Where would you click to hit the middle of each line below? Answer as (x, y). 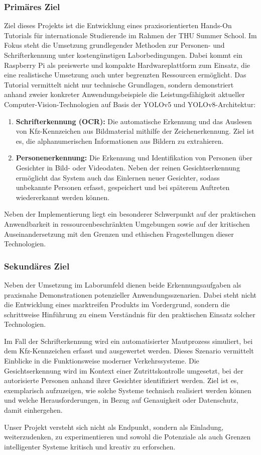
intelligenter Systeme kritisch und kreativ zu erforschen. (90, 446)
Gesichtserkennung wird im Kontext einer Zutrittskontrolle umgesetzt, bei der (124, 370)
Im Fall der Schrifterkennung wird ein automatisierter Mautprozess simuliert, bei (128, 341)
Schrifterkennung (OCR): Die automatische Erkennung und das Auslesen (134, 121)
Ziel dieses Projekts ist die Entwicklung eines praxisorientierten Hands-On (118, 25)
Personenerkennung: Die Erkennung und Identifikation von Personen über (134, 158)
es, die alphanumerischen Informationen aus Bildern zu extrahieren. (120, 141)
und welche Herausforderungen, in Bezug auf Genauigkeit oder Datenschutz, (121, 400)
